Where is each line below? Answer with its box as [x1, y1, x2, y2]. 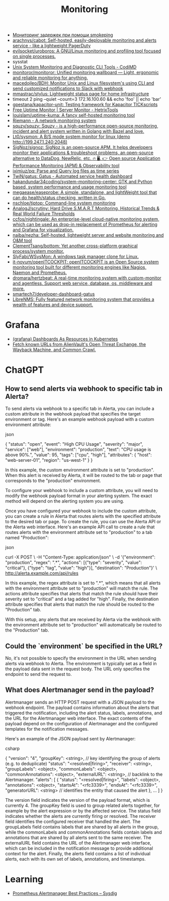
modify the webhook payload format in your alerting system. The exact [5, 493, 152, 499]
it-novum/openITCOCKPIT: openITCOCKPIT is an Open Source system [12, 259, 159, 265]
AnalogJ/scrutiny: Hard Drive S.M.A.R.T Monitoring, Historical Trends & [12, 205, 160, 212]
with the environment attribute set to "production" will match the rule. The [5, 585, 158, 591]
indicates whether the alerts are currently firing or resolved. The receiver [5, 813, 156, 819]
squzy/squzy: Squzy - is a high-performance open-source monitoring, [12, 123, 158, 129]
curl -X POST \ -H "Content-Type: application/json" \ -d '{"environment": [5, 554, 156, 560]
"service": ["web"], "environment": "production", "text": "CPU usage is [5, 447, 151, 453]
